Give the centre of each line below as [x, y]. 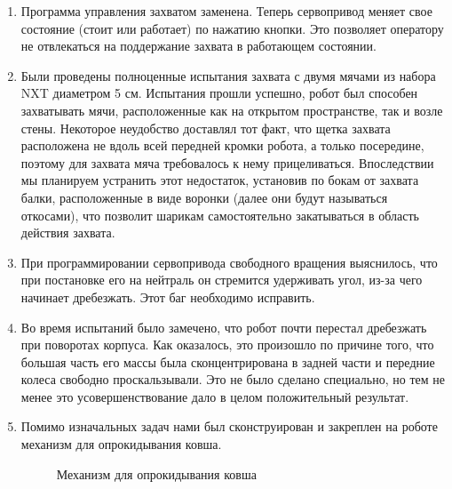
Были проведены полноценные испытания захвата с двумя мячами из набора [228, 75]
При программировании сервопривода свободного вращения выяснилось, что [229, 262]
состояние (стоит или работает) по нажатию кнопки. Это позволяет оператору [232, 28]
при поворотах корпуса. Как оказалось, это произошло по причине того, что [227, 345]
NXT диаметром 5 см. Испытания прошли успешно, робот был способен [219, 93]
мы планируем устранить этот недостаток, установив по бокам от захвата [220, 180]
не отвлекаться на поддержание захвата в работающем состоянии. [198, 46]
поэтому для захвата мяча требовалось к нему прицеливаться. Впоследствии [227, 162]
